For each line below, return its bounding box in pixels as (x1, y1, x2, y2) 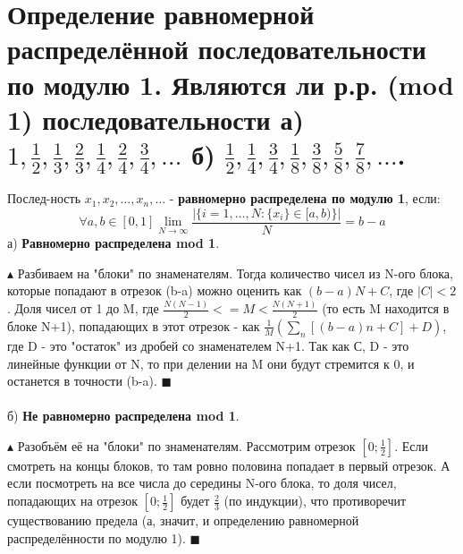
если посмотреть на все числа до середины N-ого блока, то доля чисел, (7, 473, 397, 492)
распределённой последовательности (7, 30, 426, 67)
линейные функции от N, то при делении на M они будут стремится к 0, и (7, 354, 415, 372)
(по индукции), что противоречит (223, 491, 407, 510)
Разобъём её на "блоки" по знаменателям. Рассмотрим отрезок (17, 436, 356, 455)
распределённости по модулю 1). (7, 528, 186, 547)
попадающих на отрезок (7, 491, 139, 510)
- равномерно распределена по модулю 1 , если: (169, 189, 441, 208)
